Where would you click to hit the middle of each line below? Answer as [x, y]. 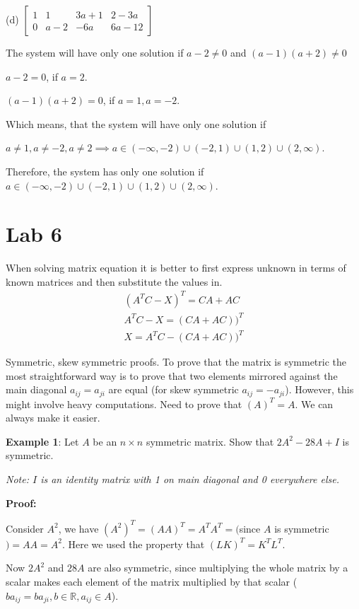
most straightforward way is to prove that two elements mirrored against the [172, 375]
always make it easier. [53, 418]
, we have [78, 528]
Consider [25, 528]
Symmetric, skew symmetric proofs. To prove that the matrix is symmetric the [176, 362]
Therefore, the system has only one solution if [105, 171]
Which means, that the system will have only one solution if [136, 123]
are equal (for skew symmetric [173, 389]
